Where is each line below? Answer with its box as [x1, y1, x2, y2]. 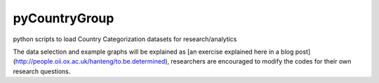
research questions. [13, 67, 71, 75]
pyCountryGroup [13, 10, 114, 26]
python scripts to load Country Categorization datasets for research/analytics [13, 35, 237, 43]
